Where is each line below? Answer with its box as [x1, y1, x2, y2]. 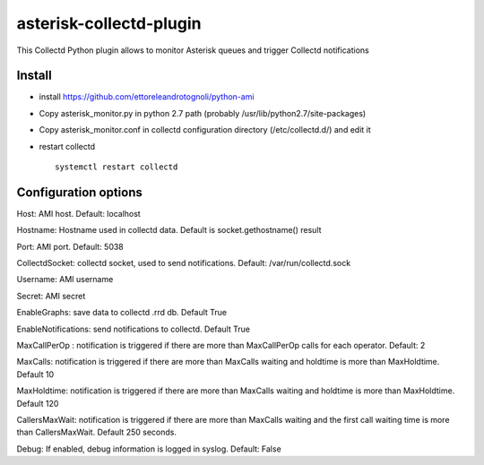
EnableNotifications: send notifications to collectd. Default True [16, 323, 251, 334]
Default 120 [16, 398, 59, 409]
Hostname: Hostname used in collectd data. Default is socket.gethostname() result [16, 225, 322, 236]
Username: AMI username [16, 274, 114, 285]
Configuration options [16, 185, 143, 200]
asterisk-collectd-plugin [16, 13, 202, 33]
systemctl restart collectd [55, 162, 178, 172]
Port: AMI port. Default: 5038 [16, 241, 125, 252]
